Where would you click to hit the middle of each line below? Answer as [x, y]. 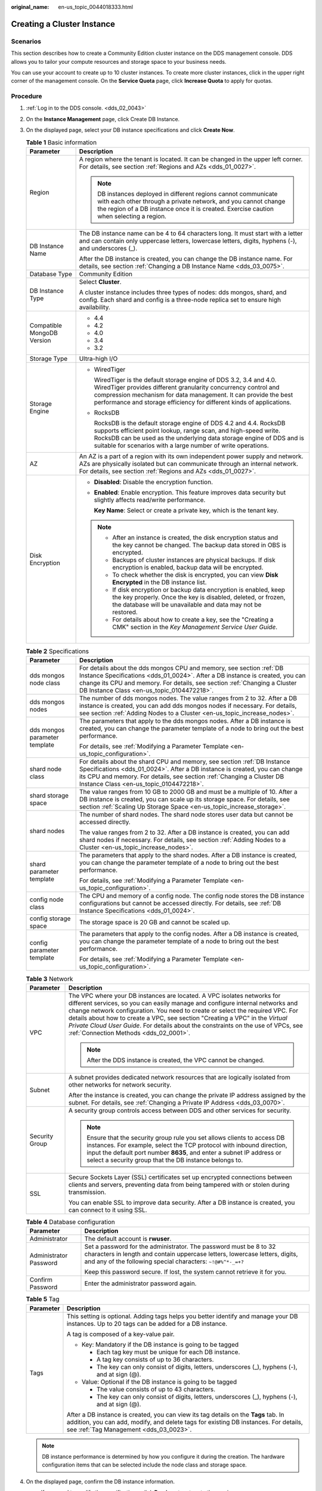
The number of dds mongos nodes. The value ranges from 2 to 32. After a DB [188, 698]
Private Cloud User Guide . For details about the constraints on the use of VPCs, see [186, 1025]
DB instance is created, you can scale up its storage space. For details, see [185, 799]
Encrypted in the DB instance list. [160, 583]
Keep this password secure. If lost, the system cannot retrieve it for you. [185, 1272]
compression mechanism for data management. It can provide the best [193, 395]
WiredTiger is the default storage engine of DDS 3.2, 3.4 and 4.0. [185, 380]
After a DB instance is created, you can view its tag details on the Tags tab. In [175, 1415]
